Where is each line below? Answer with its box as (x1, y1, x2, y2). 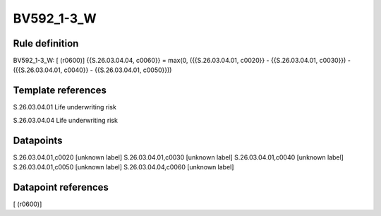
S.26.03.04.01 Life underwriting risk (13, 103, 116, 112)
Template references (13, 85, 107, 97)
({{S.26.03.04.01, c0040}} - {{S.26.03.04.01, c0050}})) (13, 66, 172, 74)
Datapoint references (13, 181, 109, 193)
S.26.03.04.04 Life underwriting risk (13, 116, 118, 124)
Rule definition (13, 37, 79, 49)
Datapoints (13, 134, 63, 146)
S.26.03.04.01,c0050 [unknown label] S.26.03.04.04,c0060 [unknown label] (13, 163, 234, 172)
